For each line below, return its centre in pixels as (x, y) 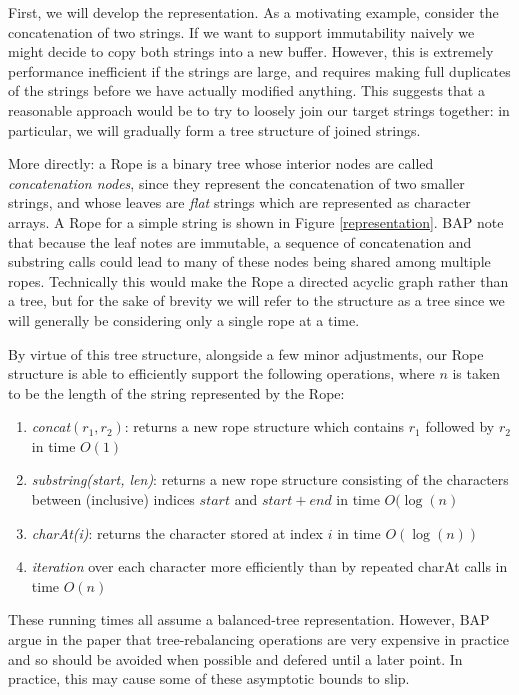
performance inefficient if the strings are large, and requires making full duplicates (259, 70)
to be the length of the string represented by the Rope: (176, 392)
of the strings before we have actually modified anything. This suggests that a (246, 90)
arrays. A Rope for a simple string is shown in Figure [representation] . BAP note (256, 221)
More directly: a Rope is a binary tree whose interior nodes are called (221, 163)
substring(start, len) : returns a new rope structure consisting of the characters (270, 479)
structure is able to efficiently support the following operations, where (221, 373)
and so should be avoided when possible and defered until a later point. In (235, 658)
